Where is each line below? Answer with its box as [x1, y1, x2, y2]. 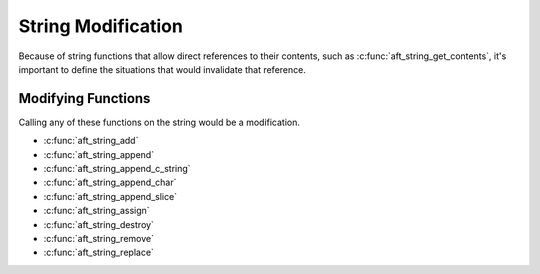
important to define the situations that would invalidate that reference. [18, 63, 307, 75]
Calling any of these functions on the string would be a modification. [18, 116, 300, 128]
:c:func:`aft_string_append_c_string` [43, 163, 191, 175]
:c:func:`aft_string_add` [43, 135, 139, 147]
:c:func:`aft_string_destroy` [43, 218, 155, 230]
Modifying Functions [18, 90, 151, 107]
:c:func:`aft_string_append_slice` [43, 190, 178, 202]
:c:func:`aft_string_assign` [43, 205, 150, 217]
